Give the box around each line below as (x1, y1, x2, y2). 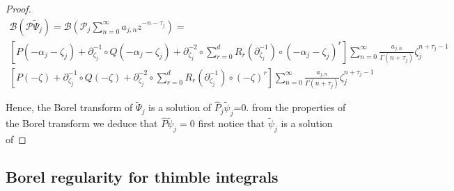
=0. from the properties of (233, 100, 346, 115)
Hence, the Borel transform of (6, 100, 133, 115)
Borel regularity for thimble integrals (6, 166, 279, 188)
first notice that (198, 116, 265, 131)
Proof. (6, 1, 31, 15)
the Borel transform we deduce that (6, 116, 158, 131)
